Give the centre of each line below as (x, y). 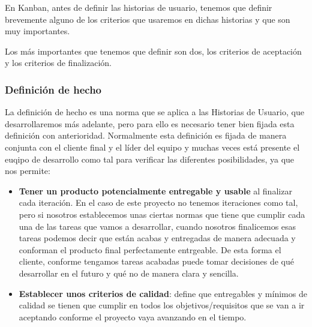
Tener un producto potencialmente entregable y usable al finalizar (155, 190)
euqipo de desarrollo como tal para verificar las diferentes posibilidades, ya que (150, 159)
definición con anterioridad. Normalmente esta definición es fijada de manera (146, 135)
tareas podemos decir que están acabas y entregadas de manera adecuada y (157, 238)
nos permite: (28, 171)
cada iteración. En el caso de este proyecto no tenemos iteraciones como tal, (158, 202)
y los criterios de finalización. (58, 63)
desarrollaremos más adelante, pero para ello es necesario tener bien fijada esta (150, 123)
